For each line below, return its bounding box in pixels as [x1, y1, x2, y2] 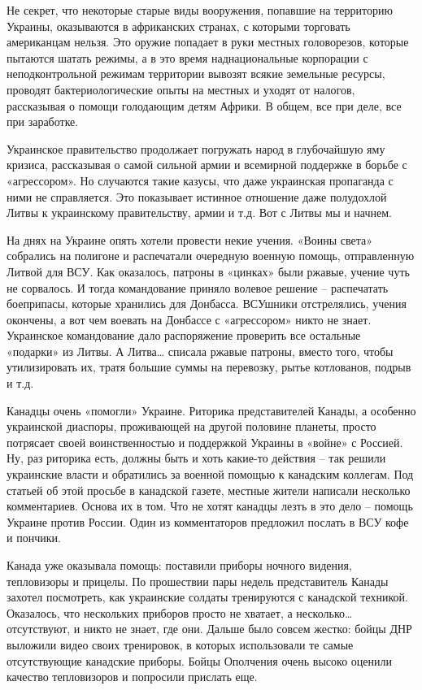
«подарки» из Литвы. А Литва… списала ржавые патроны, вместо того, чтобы [7, 342, 394, 359]
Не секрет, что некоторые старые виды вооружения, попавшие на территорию [7, 2, 393, 18]
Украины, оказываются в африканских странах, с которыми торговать [7, 17, 350, 34]
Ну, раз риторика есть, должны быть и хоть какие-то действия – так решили [7, 449, 386, 467]
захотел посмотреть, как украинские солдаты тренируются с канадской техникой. [7, 588, 408, 605]
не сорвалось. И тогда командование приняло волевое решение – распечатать [7, 279, 389, 296]
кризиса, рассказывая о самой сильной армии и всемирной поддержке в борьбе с [7, 156, 407, 173]
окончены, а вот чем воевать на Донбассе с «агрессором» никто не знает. [7, 310, 372, 328]
